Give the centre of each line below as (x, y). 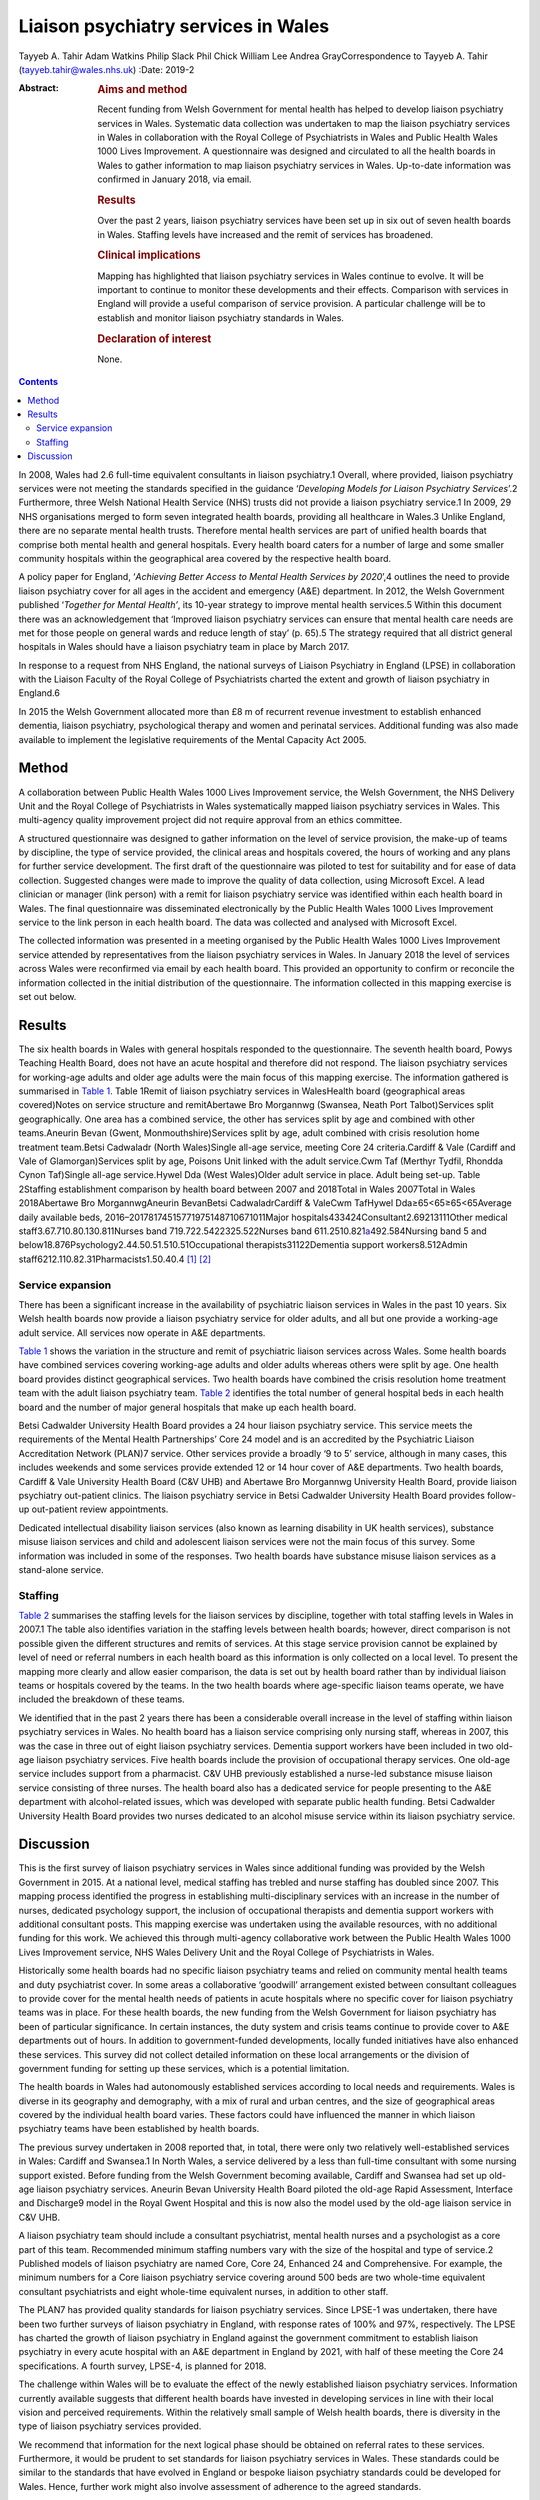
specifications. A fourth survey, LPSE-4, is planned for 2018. (142, 2366)
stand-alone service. (61, 1569)
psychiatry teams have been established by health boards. (139, 2129)
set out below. (47, 996)
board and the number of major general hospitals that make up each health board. (187, 1407)
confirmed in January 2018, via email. (174, 179)
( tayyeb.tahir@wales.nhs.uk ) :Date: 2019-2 (106, 69)
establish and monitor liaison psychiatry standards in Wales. (221, 317)
